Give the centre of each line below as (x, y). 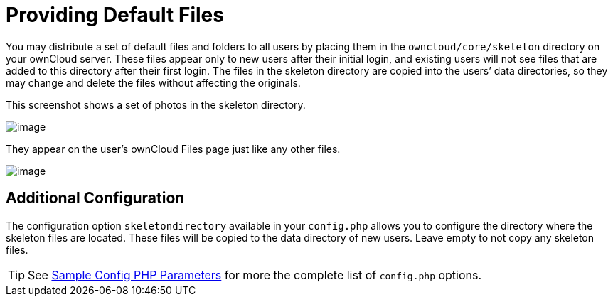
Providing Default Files (115, 15)
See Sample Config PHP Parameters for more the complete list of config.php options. (255, 275)
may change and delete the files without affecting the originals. (153, 82)
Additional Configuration (95, 198)
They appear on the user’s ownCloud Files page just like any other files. (173, 149)
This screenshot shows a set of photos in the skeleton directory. (156, 104)
